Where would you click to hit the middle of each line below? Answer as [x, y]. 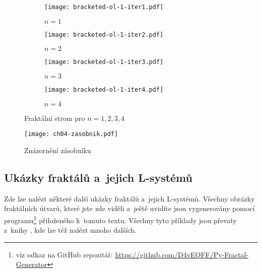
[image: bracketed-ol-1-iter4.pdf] [104, 89]
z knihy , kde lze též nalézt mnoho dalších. [70, 230]
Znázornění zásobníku [58, 150]
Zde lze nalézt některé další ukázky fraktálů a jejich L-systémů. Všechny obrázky [129, 198]
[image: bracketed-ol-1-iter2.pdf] [104, 35]
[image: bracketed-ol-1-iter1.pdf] [104, 7]
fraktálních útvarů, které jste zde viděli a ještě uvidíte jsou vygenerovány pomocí [129, 208]
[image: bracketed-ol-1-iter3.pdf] [104, 62]
